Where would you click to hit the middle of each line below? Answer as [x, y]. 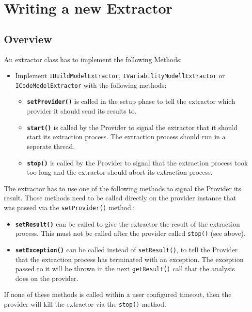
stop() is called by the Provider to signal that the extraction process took [137, 162]
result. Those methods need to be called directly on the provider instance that [120, 198]
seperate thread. [51, 146]
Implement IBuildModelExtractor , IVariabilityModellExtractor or [120, 75]
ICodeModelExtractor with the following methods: [91, 85]
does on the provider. [47, 278]
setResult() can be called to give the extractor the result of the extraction [127, 223]
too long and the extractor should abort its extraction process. [120, 172]
